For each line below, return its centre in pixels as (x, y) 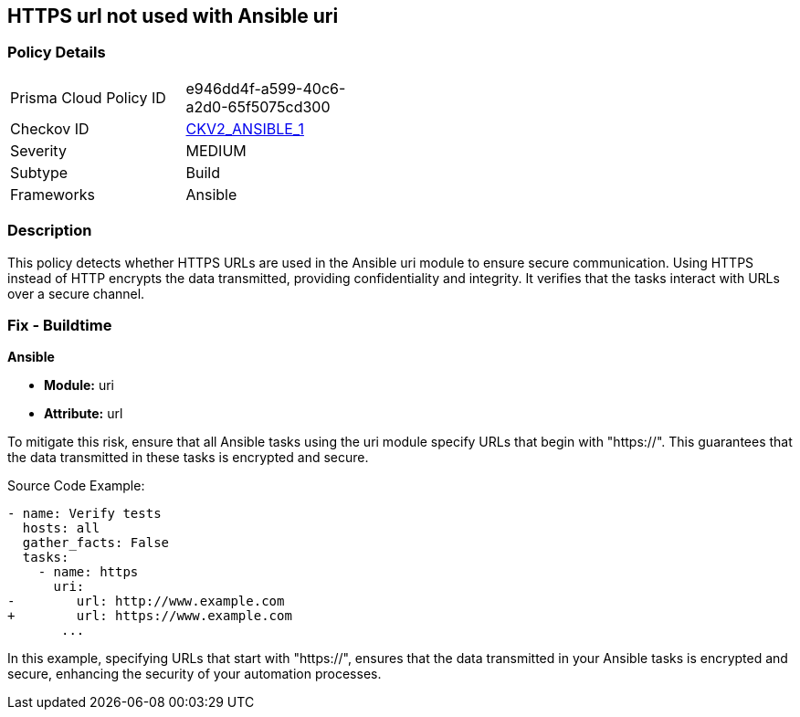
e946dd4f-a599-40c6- (266, 88)
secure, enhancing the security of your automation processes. (195, 674)
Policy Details (57, 53)
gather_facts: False (96, 543)
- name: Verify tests (84, 514)
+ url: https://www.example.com (150, 616)
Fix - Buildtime (60, 325)
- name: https (88, 572)
